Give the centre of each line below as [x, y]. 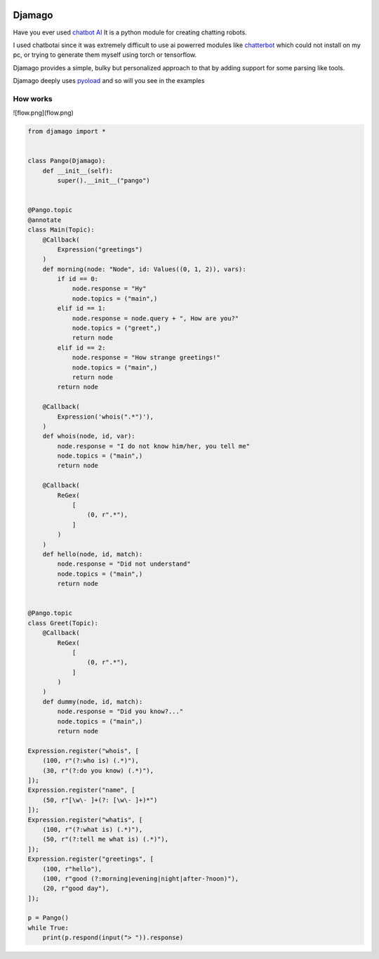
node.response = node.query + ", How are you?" [155, 318]
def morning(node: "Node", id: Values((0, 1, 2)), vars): [144, 269]
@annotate [45, 220]
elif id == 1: [81, 308]
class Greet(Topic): [63, 623]
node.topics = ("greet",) [117, 328]
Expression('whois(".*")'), [106, 417]
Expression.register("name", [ [82, 790]
